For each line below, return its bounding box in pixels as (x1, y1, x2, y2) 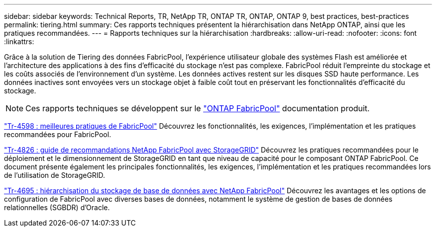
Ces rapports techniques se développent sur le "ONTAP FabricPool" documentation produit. (25, 103, 370, 113)
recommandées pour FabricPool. (4, 130, 111, 139)
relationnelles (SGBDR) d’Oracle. (4, 203, 110, 212)
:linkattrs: (4, 37, 34, 46)
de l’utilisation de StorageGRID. (4, 171, 106, 179)
